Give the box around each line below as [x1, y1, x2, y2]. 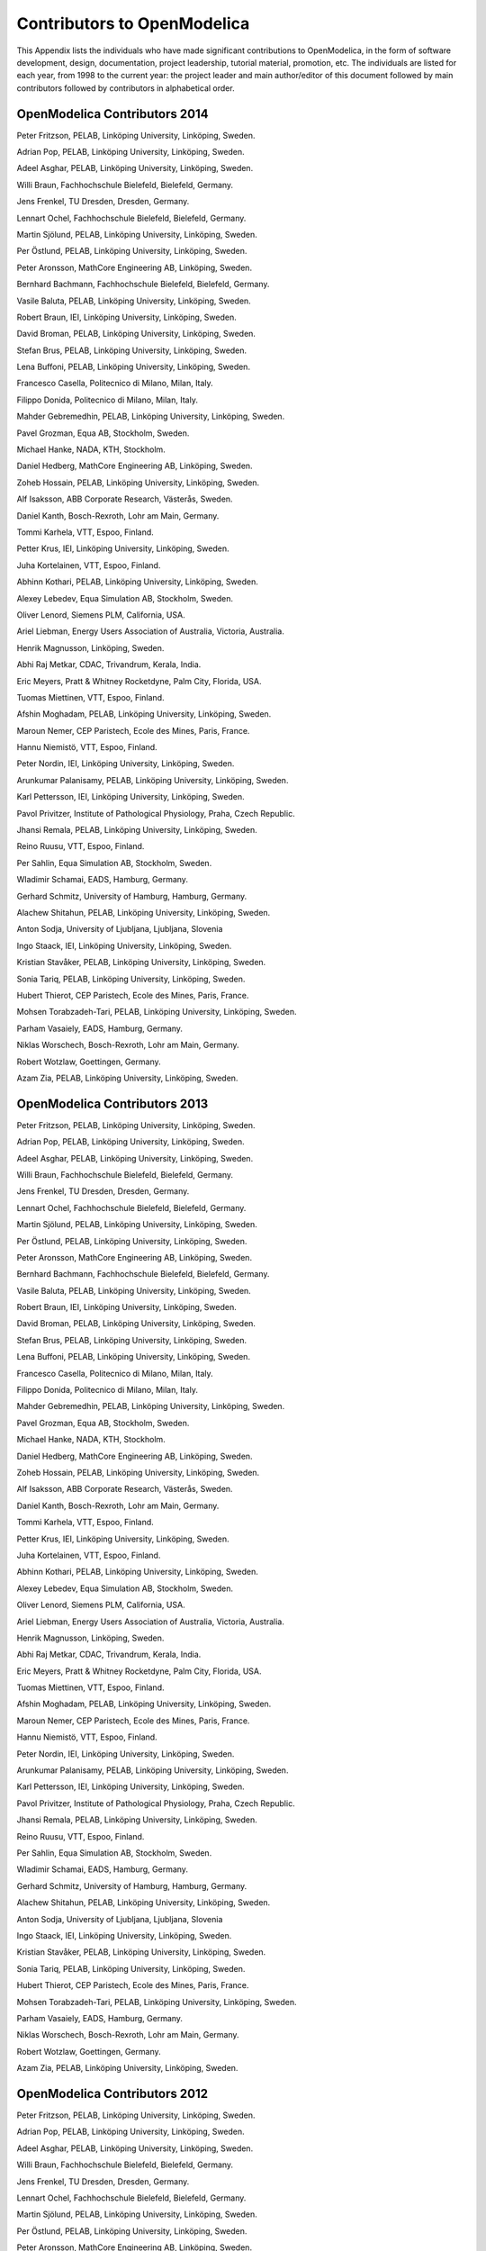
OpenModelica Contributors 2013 [16, 1096, 209, 1111]
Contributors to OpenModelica [16, 14, 250, 33]
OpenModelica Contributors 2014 [16, 106, 209, 122]
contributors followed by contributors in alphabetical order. [16, 82, 235, 94]
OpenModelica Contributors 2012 [16, 2085, 209, 2102]
